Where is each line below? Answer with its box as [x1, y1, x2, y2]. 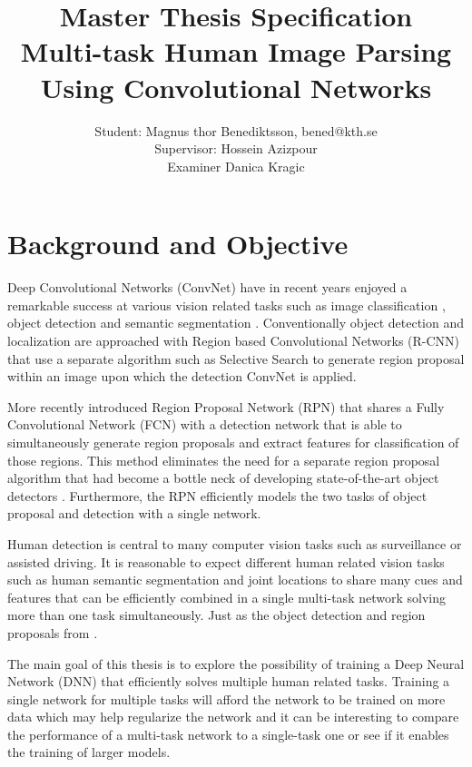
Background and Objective [7, 225, 349, 262]
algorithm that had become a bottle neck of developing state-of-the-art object [7, 468, 439, 487]
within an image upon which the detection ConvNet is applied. [7, 367, 357, 386]
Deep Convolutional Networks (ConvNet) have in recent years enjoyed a [7, 278, 408, 297]
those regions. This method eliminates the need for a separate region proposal [7, 450, 440, 469]
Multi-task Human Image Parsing [20, 33, 452, 70]
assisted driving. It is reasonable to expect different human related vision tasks [7, 552, 445, 571]
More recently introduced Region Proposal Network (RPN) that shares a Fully [7, 397, 445, 416]
